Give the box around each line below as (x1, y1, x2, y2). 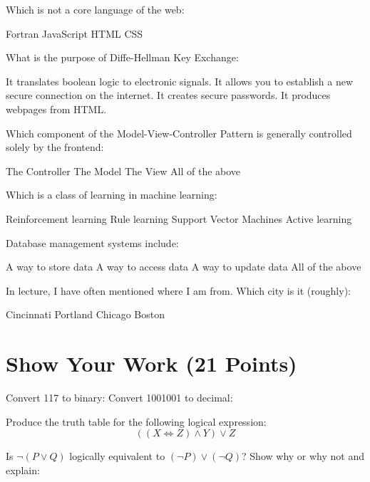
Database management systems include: (6, 235, 179, 250)
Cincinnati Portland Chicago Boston (6, 307, 165, 322)
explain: (6, 462, 40, 477)
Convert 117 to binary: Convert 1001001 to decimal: (6, 390, 233, 405)
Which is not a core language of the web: (6, 2, 185, 16)
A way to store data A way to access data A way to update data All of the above (6, 259, 361, 274)
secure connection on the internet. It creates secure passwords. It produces (6, 88, 331, 103)
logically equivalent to (69, 449, 165, 463)
